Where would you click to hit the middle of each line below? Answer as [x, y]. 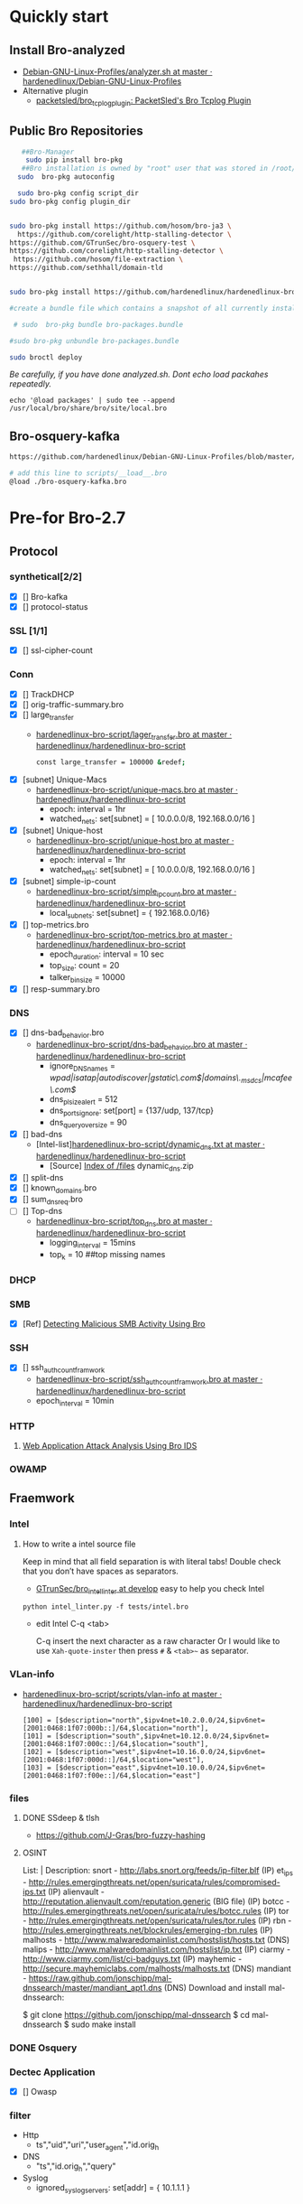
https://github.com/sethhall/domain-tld [87, 268]
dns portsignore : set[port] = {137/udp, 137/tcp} [132, 1111]
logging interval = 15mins [92, 1244]
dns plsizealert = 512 [83, 1100]
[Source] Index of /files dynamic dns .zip [121, 1167]
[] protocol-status [55, 606]
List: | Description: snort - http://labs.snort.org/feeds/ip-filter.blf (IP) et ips [157, 1871]
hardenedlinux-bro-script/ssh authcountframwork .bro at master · [149, 1380]
